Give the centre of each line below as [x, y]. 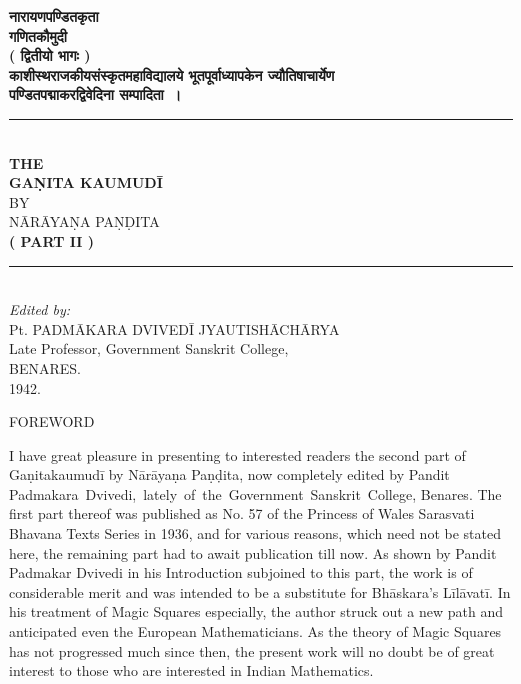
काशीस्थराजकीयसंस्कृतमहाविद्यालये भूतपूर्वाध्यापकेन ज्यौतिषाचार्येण [172, 74]
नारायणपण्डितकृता [54, 16]
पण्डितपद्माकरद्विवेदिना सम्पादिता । [95, 94]
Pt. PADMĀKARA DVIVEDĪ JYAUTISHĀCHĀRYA [174, 328]
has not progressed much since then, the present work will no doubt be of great [252, 650]
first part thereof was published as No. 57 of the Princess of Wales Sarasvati [242, 513]
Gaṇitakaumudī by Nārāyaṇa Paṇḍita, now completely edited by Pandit [229, 474]
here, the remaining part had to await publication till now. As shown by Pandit [253, 552]
